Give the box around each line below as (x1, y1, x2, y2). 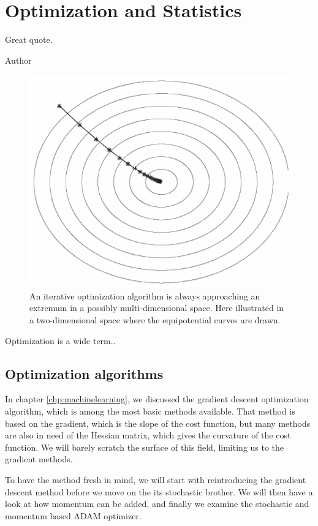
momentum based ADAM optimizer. (5, 509, 142, 522)
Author (5, 53, 32, 66)
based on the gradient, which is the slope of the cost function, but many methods (5, 416, 311, 429)
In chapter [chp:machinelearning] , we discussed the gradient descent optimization (5, 393, 309, 405)
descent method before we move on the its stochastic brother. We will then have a (5, 485, 313, 498)
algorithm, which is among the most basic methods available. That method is (5, 404, 295, 417)
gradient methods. (5, 453, 73, 465)
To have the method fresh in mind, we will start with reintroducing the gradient (5, 473, 306, 486)
